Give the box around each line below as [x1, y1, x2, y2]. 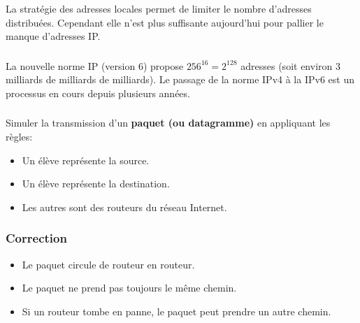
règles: [6, 129, 33, 143]
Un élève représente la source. [22, 152, 150, 167]
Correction [6, 229, 67, 247]
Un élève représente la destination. [22, 176, 170, 191]
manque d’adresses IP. [6, 29, 101, 43]
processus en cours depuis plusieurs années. [6, 85, 190, 100]
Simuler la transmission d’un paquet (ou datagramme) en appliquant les [6, 115, 331, 130]
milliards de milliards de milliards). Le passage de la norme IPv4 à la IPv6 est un [6, 72, 354, 87]
